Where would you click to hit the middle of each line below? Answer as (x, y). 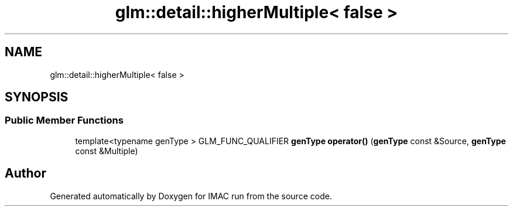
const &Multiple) (107, 151)
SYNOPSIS (37, 97)
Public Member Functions (64, 120)
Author (25, 173)
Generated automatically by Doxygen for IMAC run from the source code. (191, 196)
